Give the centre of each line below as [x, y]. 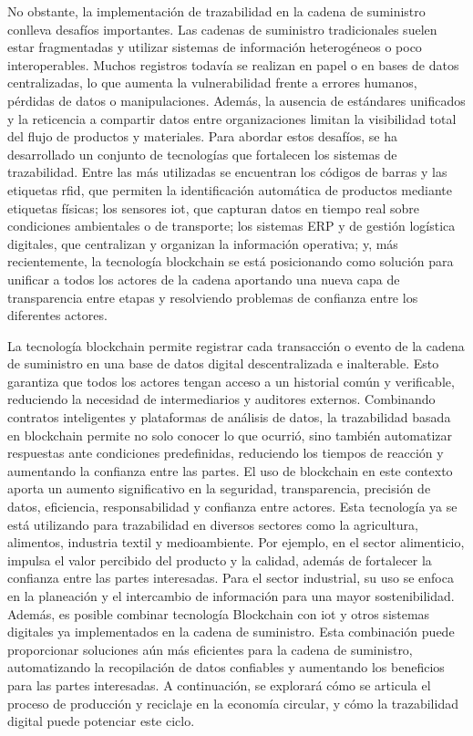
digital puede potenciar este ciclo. [101, 721]
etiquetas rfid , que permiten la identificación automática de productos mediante [230, 189]
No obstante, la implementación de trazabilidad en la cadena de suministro [216, 11]
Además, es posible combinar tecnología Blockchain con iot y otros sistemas [219, 613]
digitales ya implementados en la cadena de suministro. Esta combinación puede [231, 632]
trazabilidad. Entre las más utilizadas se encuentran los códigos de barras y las [227, 172]
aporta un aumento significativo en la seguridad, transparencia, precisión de [219, 488]
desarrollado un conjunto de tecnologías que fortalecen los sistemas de [202, 154]
